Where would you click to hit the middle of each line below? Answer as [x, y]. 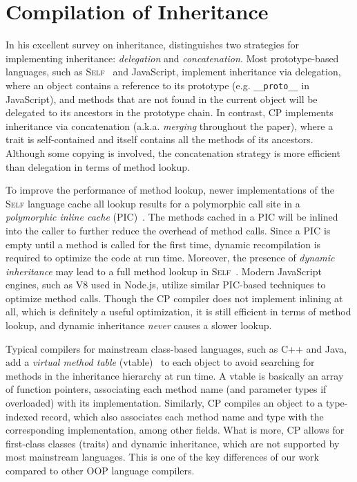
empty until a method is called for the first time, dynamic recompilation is [163, 244]
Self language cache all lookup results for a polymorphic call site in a [153, 203]
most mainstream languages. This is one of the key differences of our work [163, 457]
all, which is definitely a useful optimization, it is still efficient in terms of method [178, 312]
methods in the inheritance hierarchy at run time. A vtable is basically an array [175, 375]
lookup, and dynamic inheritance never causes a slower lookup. [139, 325]
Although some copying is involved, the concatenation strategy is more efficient [173, 152]
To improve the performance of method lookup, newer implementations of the [170, 190]
